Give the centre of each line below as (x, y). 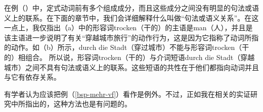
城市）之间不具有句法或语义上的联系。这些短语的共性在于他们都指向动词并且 (131, 67)
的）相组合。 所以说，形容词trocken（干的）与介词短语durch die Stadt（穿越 (129, 57)
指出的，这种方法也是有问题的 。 (78, 104)
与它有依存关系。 (32, 77)
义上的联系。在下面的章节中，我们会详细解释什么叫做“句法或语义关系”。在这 (131, 17)
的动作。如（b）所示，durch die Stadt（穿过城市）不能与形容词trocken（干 (127, 47)
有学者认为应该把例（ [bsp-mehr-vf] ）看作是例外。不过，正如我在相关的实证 (127, 94)
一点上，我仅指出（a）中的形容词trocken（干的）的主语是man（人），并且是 (128, 27)
